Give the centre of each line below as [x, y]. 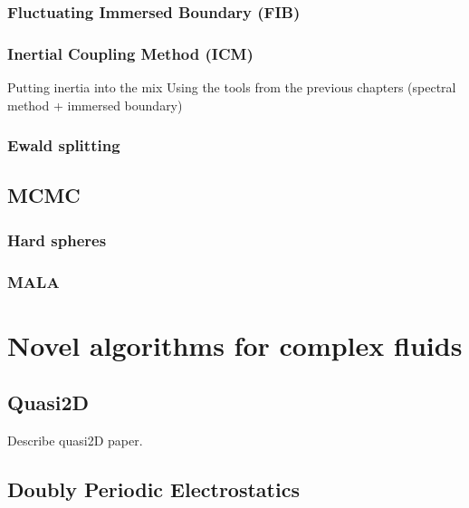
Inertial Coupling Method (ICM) [130, 53]
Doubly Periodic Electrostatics [153, 489]
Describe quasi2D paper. [75, 441]
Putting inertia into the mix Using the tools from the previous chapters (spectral [232, 87]
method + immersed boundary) [95, 105]
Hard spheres [57, 240]
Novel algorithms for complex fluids [235, 345]
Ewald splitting [64, 145]
